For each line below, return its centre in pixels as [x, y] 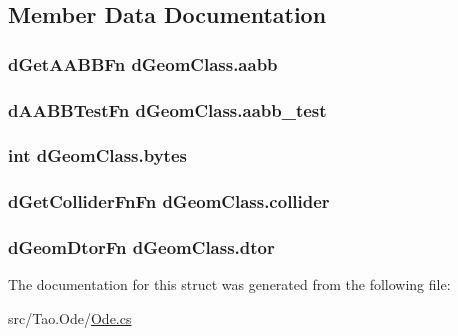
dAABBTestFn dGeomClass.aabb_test [167, 109]
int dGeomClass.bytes [97, 155]
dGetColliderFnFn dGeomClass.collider [169, 201]
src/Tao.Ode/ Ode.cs [70, 317]
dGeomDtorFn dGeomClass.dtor [141, 247]
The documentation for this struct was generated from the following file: [229, 284]
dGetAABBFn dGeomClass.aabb [143, 63]
